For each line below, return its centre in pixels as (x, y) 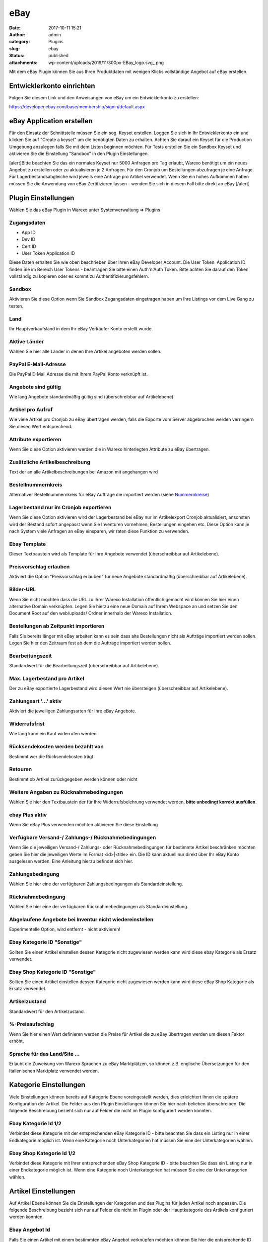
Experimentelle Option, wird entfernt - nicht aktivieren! (65, 930)
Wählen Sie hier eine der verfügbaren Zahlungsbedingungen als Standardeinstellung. (96, 884)
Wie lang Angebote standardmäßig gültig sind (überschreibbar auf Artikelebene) (91, 397)
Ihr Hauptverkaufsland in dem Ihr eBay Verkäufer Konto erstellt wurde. (81, 328)
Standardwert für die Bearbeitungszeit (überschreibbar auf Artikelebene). (84, 666)
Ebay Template (28, 544)
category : (20, 42)
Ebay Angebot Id (30, 1230)
